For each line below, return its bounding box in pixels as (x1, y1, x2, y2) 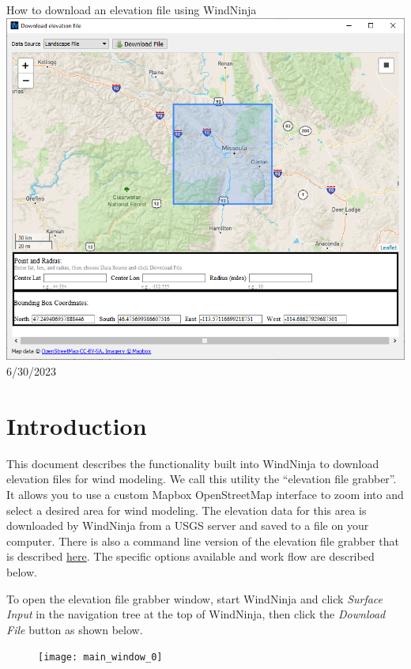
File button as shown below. (6, 621, 143, 637)
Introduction (6, 409, 147, 441)
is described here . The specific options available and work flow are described (6, 548, 375, 565)
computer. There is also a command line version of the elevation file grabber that (6, 532, 400, 549)
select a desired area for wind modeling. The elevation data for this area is (6, 501, 367, 518)
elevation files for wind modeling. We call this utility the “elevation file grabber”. (6, 471, 397, 487)
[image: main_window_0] (38, 652, 163, 663)
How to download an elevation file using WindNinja (6, 2, 257, 17)
